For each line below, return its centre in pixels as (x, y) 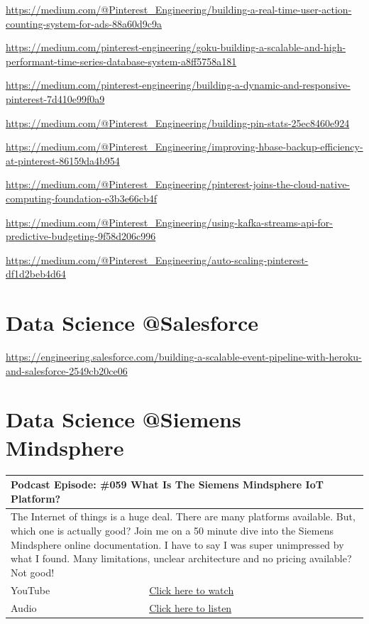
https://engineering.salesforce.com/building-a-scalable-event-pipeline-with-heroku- (184, 357)
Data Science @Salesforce (132, 323)
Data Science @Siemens (123, 419)
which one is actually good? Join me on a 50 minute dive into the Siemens (172, 531)
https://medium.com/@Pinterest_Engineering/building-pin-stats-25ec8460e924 (178, 122)
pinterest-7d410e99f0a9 (55, 98)
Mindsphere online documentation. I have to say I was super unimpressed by (177, 544)
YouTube (31, 590)
